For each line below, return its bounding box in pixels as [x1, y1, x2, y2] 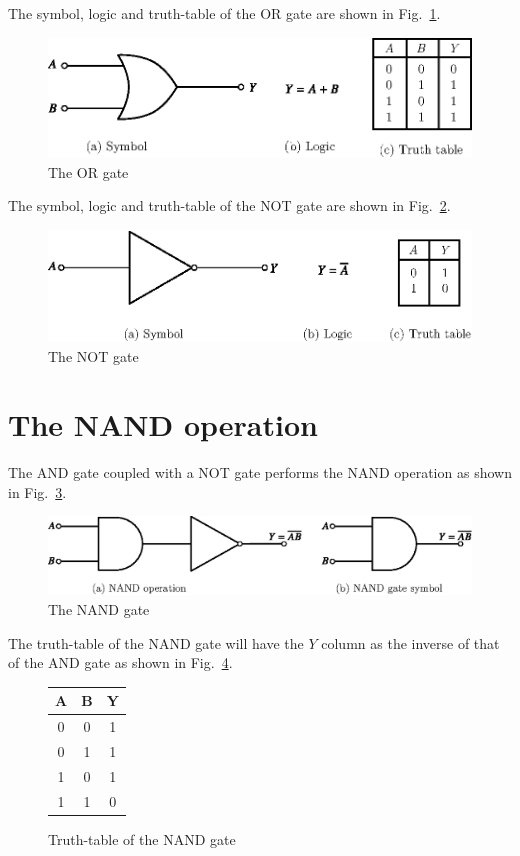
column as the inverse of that [321, 632, 500, 653]
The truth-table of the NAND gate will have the [8, 632, 304, 653]
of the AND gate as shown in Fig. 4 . [8, 652, 233, 673]
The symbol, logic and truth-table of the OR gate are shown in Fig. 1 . [8, 3, 441, 23]
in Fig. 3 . [8, 481, 67, 502]
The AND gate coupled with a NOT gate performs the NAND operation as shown [8, 462, 512, 483]
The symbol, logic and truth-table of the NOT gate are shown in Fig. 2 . [8, 195, 451, 216]
